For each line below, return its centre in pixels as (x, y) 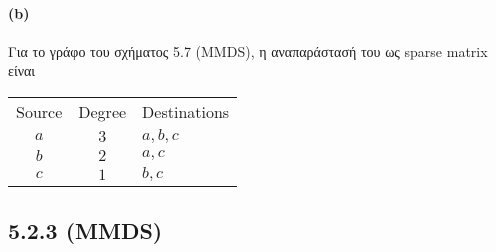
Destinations (186, 111)
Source (39, 111)
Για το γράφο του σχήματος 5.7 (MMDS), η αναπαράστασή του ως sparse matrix (248, 50)
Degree (102, 111)
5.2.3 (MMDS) (85, 230)
